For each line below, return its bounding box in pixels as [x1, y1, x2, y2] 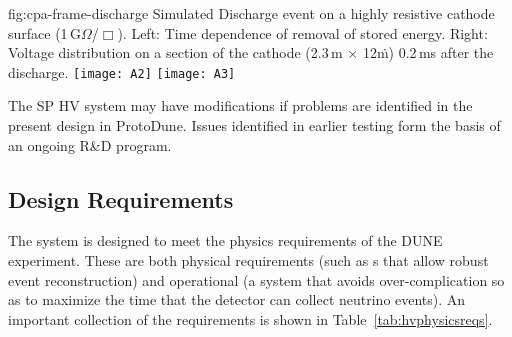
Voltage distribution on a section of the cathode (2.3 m [8, 42, 343, 63]
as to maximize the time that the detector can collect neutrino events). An [8, 289, 466, 310]
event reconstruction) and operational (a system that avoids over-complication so [8, 269, 505, 290]
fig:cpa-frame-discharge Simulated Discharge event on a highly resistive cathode [8, 3, 495, 23]
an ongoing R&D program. [8, 134, 172, 155]
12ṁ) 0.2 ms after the [362, 42, 494, 63]
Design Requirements [8, 183, 234, 214]
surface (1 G [8, 22, 81, 43]
